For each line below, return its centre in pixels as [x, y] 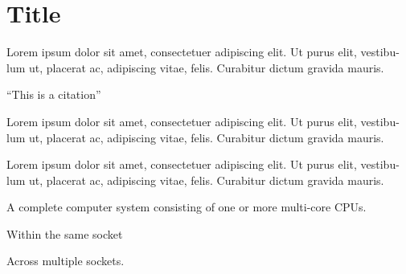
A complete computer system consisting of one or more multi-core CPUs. [187, 207]
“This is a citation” [54, 94]
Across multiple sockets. [66, 261]
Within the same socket [65, 233]
